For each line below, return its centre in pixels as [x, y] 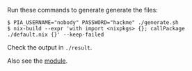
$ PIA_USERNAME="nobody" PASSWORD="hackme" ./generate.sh [93, 23]
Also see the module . [38, 61]
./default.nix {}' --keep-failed [56, 34]
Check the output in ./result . [50, 47]
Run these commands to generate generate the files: [82, 10]
